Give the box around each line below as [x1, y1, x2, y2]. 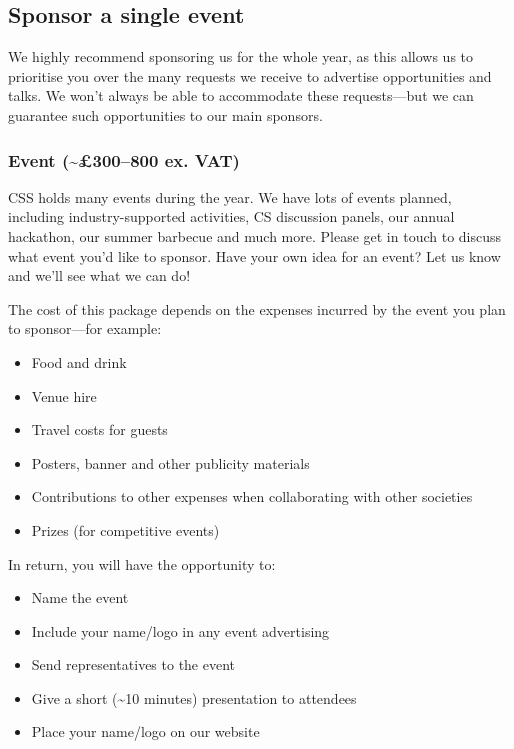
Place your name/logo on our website [31, 721, 260, 742]
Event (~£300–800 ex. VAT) [8, 147, 240, 172]
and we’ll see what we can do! [8, 265, 191, 286]
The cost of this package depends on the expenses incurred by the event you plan [8, 298, 506, 319]
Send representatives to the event [31, 654, 236, 675]
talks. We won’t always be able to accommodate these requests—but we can [8, 85, 474, 106]
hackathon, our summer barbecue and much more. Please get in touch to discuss [8, 225, 502, 246]
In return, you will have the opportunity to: [8, 553, 276, 574]
